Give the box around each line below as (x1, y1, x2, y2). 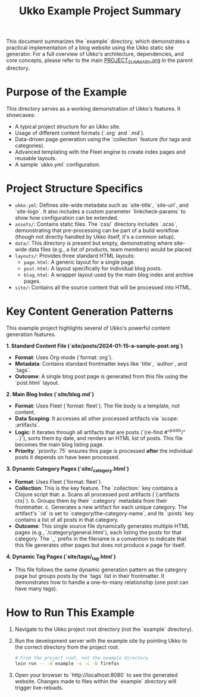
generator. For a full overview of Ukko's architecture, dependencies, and (6, 51, 184, 58)
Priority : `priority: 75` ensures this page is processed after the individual (14, 447, 193, 455)
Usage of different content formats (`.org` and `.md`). (14, 129, 145, 136)
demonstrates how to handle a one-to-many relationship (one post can (14, 579, 189, 586)
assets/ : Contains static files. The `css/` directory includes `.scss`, (14, 220, 177, 228)
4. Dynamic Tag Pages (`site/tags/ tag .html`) (6, 553, 116, 562)
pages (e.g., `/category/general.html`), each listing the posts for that (14, 529, 182, 536)
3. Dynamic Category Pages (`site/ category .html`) (6, 465, 129, 474)
